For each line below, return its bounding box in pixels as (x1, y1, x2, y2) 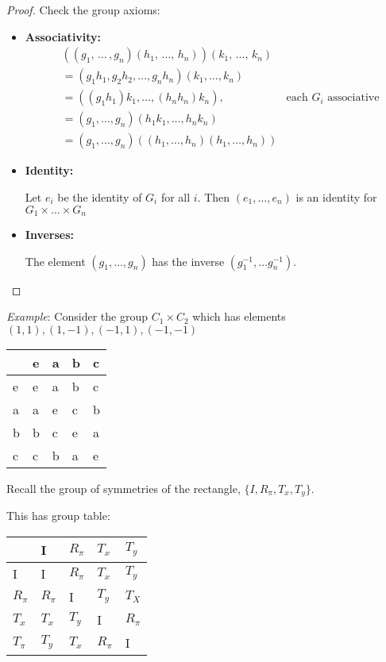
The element (25, 252, 86, 269)
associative (327, 92, 380, 104)
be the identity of (57, 188, 142, 205)
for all (160, 188, 191, 205)
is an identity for (295, 188, 377, 205)
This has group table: (6, 507, 110, 524)
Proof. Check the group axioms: (6, 2, 160, 17)
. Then (197, 188, 230, 205)
